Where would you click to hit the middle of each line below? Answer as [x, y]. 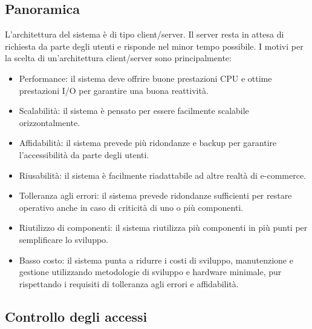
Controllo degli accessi [76, 316]
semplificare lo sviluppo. [64, 239]
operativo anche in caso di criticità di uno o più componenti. [131, 207]
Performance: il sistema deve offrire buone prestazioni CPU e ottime [145, 78]
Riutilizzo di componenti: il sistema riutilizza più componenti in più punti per [163, 228]
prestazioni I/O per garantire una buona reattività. [114, 90]
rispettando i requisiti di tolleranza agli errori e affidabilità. [129, 283]
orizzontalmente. [50, 122]
